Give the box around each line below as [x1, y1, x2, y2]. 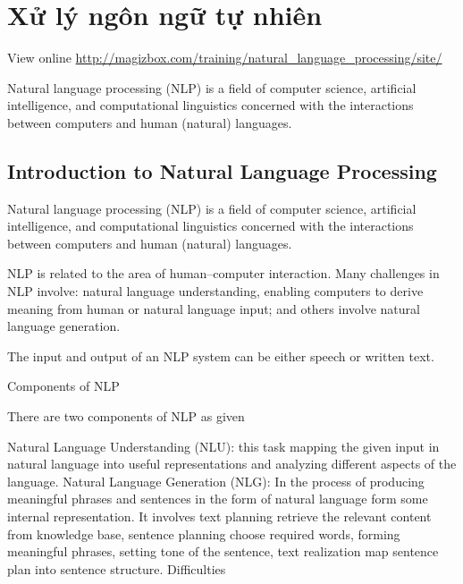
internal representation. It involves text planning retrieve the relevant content [7, 507, 432, 526]
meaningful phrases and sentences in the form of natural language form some [7, 489, 428, 508]
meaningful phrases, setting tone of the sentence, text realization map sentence [7, 542, 439, 561]
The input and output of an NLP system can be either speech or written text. [7, 346, 434, 365]
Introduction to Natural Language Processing [7, 157, 437, 184]
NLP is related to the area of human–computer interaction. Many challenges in [7, 264, 440, 283]
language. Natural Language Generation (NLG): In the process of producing [7, 471, 425, 490]
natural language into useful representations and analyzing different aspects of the [7, 454, 457, 473]
